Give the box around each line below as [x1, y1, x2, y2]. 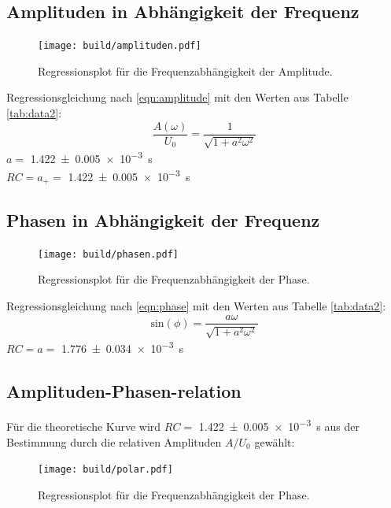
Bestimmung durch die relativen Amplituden [6, 433, 222, 450]
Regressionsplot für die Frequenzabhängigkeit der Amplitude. [38, 62, 333, 79]
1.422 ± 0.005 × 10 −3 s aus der [198, 416, 360, 435]
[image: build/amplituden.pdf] [38, 40, 201, 52]
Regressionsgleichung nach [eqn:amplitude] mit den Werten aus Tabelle [6, 89, 349, 106]
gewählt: [254, 433, 295, 450]
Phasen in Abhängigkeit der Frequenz [6, 207, 320, 232]
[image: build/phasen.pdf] [38, 248, 179, 260]
